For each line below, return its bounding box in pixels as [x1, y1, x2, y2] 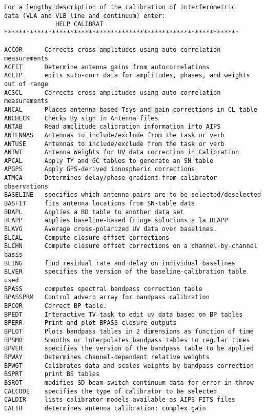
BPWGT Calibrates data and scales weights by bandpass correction [4, 362, 254, 369]
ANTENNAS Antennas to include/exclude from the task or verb [4, 131, 225, 139]
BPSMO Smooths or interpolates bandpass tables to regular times [4, 336, 250, 344]
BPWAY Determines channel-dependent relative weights [4, 353, 210, 361]
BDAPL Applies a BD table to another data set [4, 208, 184, 216]
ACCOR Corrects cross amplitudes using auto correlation [4, 46, 221, 54]
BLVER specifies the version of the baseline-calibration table [4, 268, 247, 276]
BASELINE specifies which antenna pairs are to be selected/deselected [4, 191, 261, 199]
